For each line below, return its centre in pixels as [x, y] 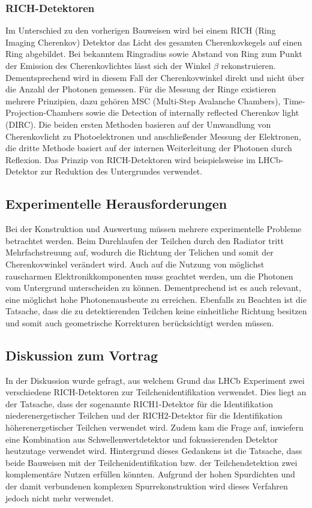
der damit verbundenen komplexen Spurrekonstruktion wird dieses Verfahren [147, 486]
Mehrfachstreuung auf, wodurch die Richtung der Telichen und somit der [139, 252]
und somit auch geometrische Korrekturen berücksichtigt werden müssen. [140, 322]
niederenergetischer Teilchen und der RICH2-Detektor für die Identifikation [144, 415]
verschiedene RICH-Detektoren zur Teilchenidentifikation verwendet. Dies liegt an [156, 392]
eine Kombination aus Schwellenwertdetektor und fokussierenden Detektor [142, 439]
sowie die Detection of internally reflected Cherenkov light [193, 112]
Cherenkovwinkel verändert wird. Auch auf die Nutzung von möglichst [135, 264]
